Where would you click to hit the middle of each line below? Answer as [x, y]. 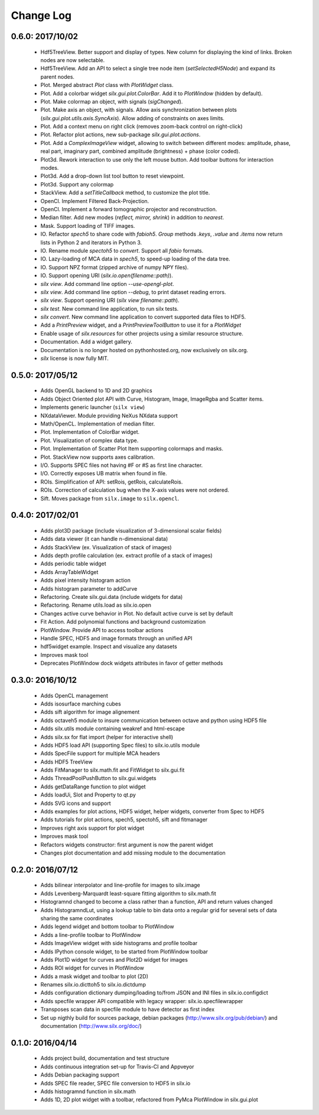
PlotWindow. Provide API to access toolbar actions [102, 630]
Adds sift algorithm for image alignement [90, 712]
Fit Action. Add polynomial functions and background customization [123, 622]
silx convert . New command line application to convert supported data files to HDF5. [143, 317]
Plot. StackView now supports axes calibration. [97, 457]
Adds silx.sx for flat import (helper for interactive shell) [107, 737]
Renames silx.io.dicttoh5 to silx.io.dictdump [93, 985]
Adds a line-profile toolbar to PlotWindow [91, 934]
